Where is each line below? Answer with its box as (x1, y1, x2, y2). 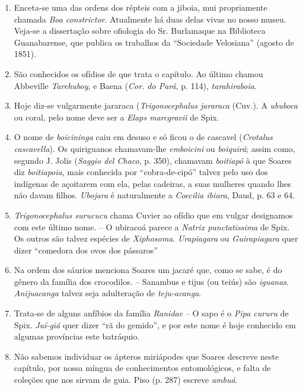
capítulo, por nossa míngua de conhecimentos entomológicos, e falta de (14, 362, 271, 374)
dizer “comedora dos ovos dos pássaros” (14, 243, 158, 256)
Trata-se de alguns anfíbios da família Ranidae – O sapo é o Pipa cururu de (14, 307, 289, 319)
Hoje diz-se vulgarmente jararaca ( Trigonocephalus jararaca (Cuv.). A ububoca (14, 99, 298, 112)
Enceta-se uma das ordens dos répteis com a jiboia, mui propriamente (14, 1, 267, 13)
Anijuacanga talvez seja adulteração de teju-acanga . (14, 287, 202, 299)
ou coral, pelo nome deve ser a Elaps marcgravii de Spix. (14, 110, 219, 123)
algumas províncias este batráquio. (14, 330, 140, 343)
